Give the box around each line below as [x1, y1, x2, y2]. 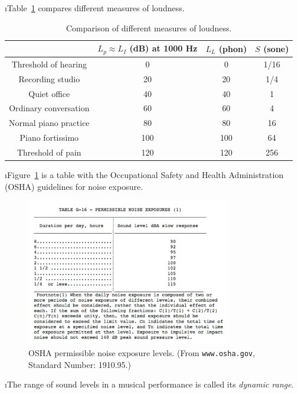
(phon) [218, 42, 247, 54]
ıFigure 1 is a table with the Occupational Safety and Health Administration [5, 169, 284, 181]
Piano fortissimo [19, 131, 79, 144]
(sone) [263, 42, 289, 54]
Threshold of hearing [11, 57, 87, 70]
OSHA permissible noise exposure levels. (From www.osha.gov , [28, 346, 256, 359]
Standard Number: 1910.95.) [28, 358, 131, 370]
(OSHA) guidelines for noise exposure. [5, 180, 143, 192]
